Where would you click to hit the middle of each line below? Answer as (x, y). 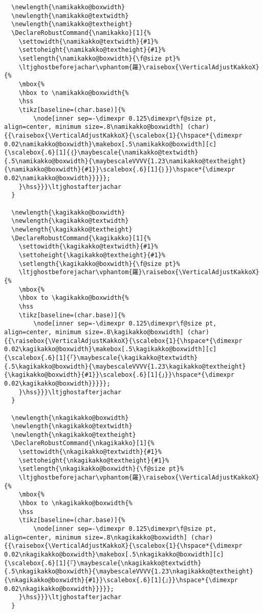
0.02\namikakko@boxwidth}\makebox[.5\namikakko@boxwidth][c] (111, 144)
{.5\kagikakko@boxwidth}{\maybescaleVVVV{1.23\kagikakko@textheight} (125, 366)
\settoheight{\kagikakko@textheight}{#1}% (92, 255)
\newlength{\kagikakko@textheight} (72, 230)
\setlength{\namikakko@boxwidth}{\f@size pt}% (99, 58)
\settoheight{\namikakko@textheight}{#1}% (92, 50)
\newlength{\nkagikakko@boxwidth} (70, 418)
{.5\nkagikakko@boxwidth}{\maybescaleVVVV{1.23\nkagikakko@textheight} (129, 572)
